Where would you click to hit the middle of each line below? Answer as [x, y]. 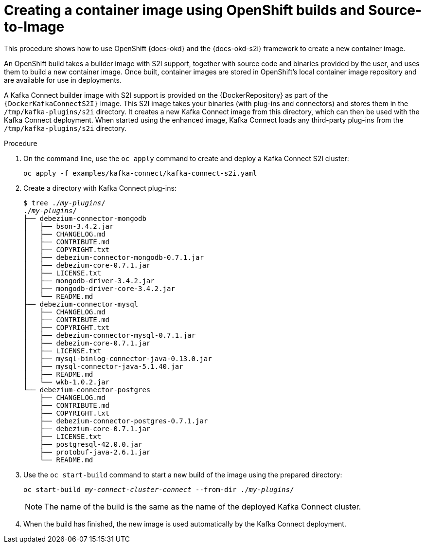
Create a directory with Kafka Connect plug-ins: [100, 188]
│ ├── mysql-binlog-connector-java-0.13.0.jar [118, 358]
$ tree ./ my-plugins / [64, 203]
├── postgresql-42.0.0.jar [91, 444]
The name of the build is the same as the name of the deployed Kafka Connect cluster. [203, 506]
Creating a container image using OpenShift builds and [185, 10]
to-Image [34, 27]
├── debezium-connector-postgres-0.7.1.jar [124, 421]
